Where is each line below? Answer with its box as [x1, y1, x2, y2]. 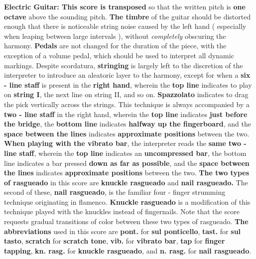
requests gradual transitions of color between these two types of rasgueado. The [4, 216, 249, 227]
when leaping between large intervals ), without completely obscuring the [4, 30, 226, 41]
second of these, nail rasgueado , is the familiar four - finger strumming [4, 187, 226, 197]
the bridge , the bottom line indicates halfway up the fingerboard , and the [4, 119, 251, 129]
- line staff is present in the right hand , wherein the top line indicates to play [4, 79, 252, 90]
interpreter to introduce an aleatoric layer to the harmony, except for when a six [4, 70, 251, 80]
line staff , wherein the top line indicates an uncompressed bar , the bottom [4, 147, 247, 158]
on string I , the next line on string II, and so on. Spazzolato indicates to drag [4, 89, 249, 100]
